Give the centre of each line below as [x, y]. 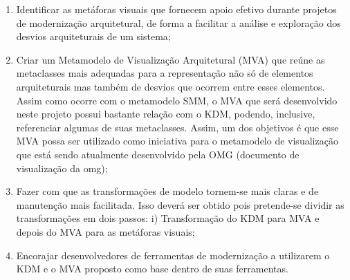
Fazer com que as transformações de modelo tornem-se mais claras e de [167, 191]
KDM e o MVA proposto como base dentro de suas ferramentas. [152, 269]
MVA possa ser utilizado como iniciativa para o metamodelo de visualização [177, 141]
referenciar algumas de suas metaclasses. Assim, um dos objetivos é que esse [177, 127]
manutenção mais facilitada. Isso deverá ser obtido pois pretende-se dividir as [180, 204]
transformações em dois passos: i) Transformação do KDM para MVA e [168, 218]
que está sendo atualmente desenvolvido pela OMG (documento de [158, 154]
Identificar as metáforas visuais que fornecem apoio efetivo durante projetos [176, 9]
